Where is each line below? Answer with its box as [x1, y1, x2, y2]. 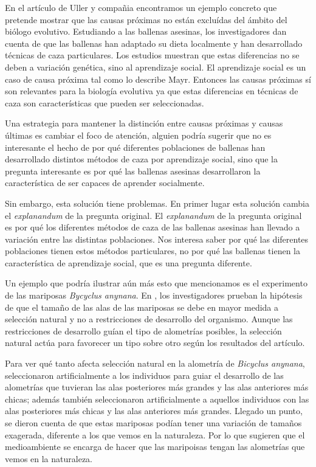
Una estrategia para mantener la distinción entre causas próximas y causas [5, 117, 283, 130]
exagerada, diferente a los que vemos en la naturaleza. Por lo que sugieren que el [5, 428, 305, 441]
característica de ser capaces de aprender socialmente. [5, 176, 205, 189]
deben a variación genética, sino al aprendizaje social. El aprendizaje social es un [5, 60, 306, 73]
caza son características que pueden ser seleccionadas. [5, 96, 204, 109]
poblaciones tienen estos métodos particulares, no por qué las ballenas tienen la [5, 244, 300, 257]
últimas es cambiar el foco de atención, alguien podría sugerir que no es [5, 128, 272, 141]
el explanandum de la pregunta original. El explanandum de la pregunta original [5, 209, 302, 221]
